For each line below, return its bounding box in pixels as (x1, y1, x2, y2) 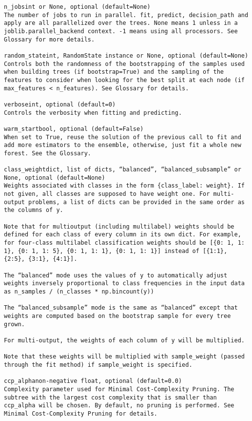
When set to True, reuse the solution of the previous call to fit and (4, 133, 241, 141)
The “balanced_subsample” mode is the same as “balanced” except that (4, 304, 238, 312)
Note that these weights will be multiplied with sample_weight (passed (4, 353, 245, 360)
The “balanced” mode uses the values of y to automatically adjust (4, 272, 228, 279)
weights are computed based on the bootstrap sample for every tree (4, 312, 231, 319)
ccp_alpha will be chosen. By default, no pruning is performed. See (4, 402, 234, 409)
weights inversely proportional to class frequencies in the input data (4, 280, 245, 287)
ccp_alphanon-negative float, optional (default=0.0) (4, 378, 182, 385)
